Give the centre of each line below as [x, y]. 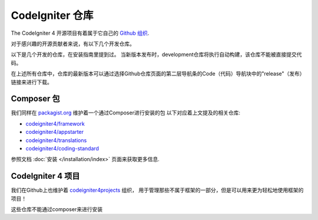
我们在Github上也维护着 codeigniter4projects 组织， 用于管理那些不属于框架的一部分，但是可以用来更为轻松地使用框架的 [157, 190]
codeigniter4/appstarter [55, 132]
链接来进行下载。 [32, 82]
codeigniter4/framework [55, 123]
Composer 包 [35, 99]
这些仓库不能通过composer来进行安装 [57, 209]
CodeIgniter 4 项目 [45, 176]
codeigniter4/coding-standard [62, 148]
